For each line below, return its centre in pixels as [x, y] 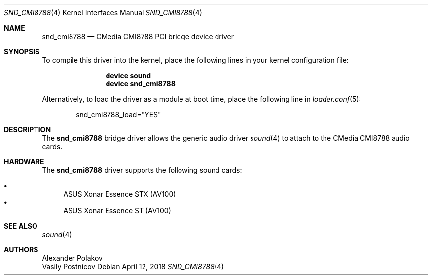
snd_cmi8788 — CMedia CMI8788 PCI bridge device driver [138, 36]
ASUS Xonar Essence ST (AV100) [117, 211]
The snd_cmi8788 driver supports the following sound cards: [142, 170]
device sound [128, 75]
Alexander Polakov [72, 258]
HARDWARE [24, 162]
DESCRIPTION [28, 130]
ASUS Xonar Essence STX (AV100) [120, 194]
